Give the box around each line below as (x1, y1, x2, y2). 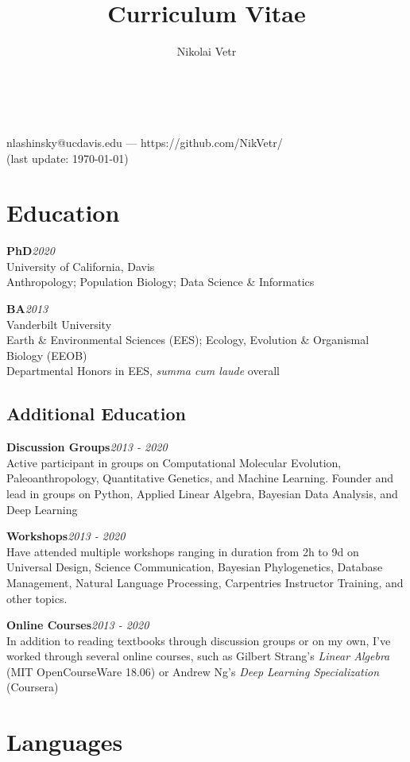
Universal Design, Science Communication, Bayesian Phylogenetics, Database (6, 559, 383, 575)
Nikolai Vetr (176, 43, 237, 60)
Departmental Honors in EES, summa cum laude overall (6, 362, 280, 379)
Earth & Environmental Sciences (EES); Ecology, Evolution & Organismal (6, 331, 369, 348)
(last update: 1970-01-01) (6, 149, 129, 166)
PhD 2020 (6, 242, 55, 259)
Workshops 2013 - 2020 (6, 528, 126, 544)
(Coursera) (6, 679, 59, 695)
